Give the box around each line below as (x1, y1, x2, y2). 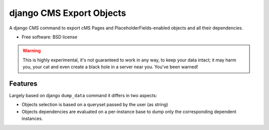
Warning (22, 48, 41, 54)
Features (9, 79, 37, 88)
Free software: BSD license (21, 34, 77, 40)
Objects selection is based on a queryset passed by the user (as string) (21, 102, 168, 108)
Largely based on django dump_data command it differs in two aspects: (9, 93, 157, 99)
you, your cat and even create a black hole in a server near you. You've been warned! (22, 64, 199, 70)
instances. (21, 116, 43, 122)
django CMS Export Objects (9, 7, 127, 18)
